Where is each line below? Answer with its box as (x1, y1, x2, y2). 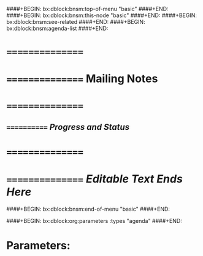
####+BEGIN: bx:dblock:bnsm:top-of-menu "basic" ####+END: (6, 6, 169, 12)
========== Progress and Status (6, 122, 130, 132)
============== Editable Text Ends (6, 172, 183, 186)
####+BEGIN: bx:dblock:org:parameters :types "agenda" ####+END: (6, 217, 182, 225)
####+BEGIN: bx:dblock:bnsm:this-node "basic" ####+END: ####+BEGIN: (6, 12, 197, 19)
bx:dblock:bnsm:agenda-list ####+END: (6, 24, 109, 32)
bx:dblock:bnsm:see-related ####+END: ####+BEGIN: (6, 18, 145, 25)
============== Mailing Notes (6, 72, 158, 86)
